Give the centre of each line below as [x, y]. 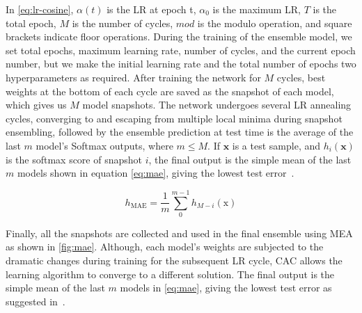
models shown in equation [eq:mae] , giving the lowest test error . [156, 173]
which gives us [36, 105]
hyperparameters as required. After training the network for [133, 77]
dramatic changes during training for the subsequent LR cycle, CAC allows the [174, 260]
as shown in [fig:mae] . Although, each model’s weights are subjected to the [165, 247]
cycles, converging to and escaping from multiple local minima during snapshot [174, 118]
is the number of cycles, [123, 23]
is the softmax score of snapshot [74, 159]
